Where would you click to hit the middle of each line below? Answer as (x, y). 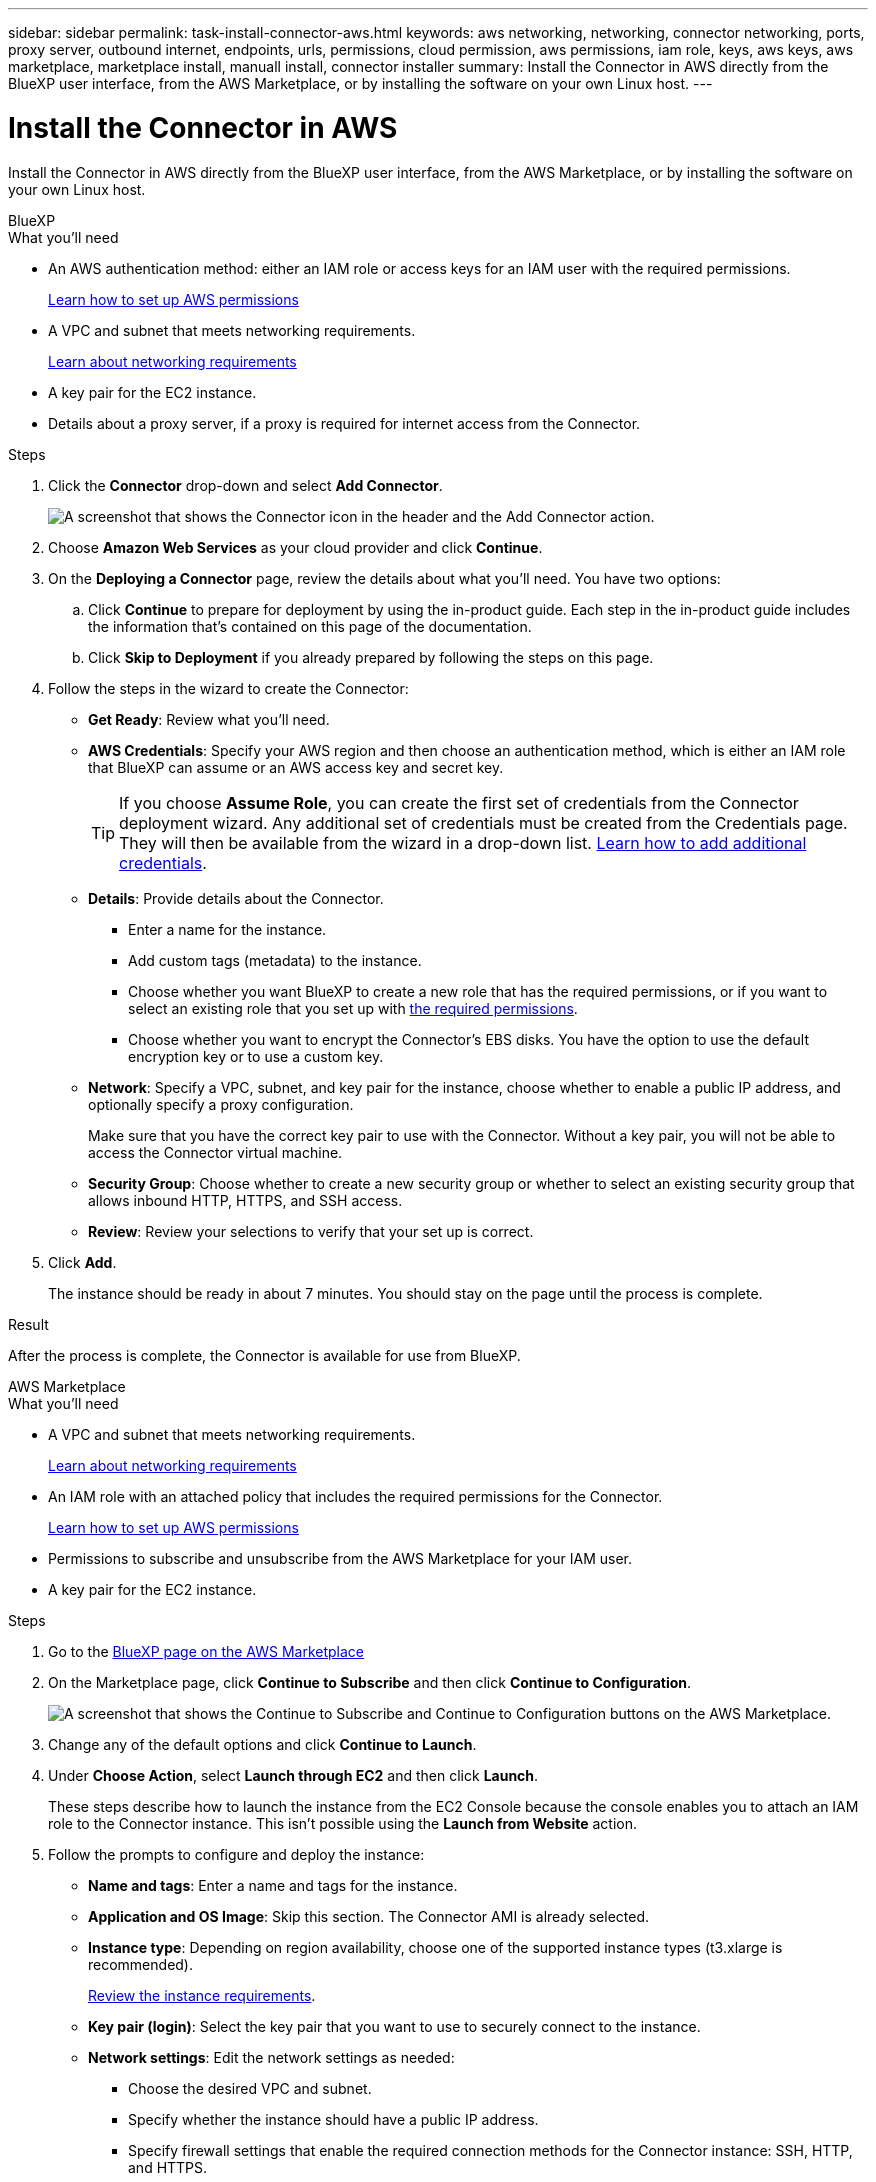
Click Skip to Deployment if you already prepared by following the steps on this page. (371, 657)
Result (28, 1324)
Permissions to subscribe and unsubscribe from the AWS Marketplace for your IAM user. (340, 1558)
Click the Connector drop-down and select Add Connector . (245, 485)
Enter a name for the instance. (227, 929)
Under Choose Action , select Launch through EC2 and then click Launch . (293, 1775)
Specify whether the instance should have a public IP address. (333, 2119)
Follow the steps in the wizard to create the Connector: (228, 688)
